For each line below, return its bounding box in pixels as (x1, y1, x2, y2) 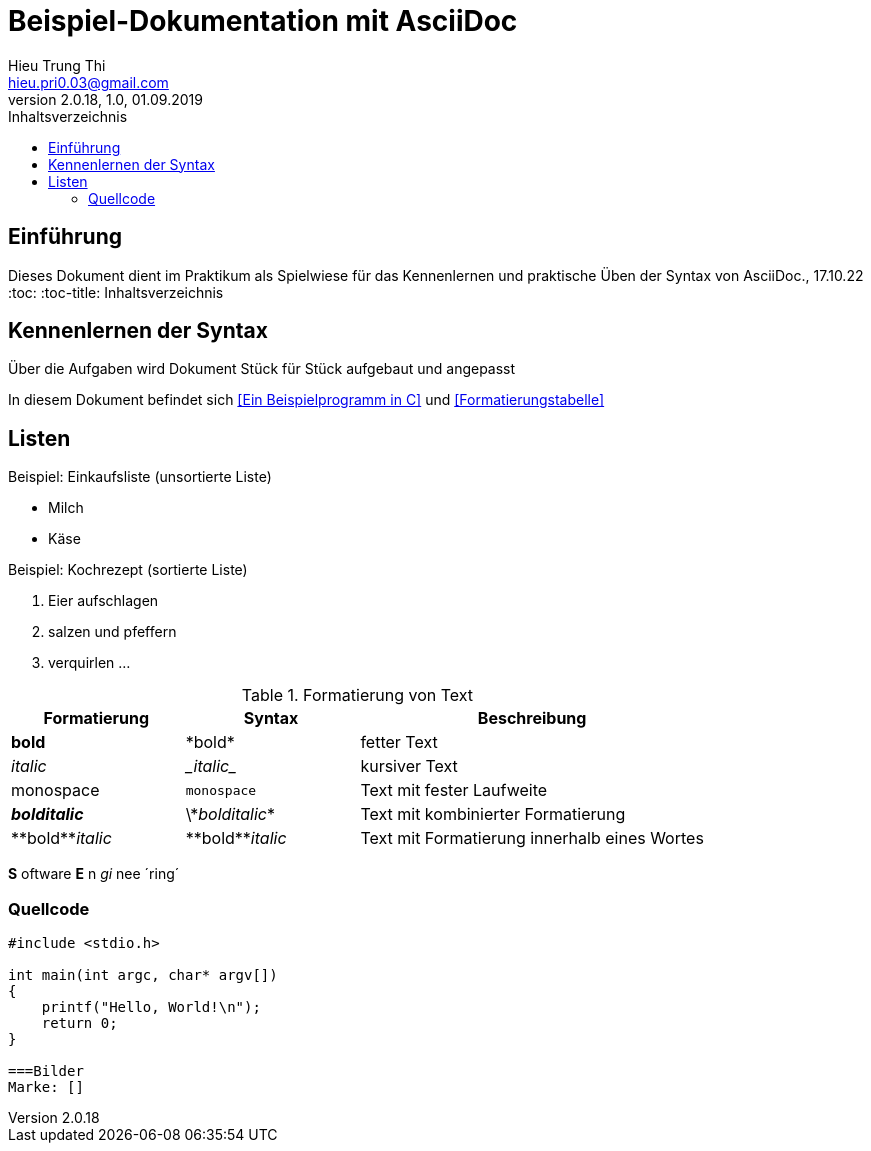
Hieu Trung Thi (8, 56, 106, 74)
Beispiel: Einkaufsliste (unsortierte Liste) (8, 468, 272, 486)
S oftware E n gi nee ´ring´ (8, 865, 180, 883)
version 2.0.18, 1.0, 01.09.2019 (8, 90, 203, 108)
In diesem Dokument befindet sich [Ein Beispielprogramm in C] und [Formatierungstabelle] (8, 391, 605, 409)
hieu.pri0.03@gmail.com (8, 73, 169, 91)
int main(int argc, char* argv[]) (8, 967, 278, 984)
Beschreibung (477, 708, 587, 729)
